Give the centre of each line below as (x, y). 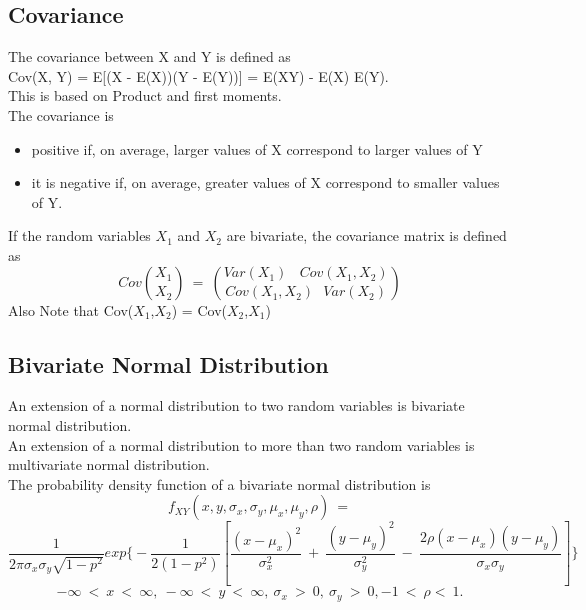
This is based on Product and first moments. (145, 95)
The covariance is (61, 114)
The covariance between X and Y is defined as (149, 56)
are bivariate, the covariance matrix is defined (366, 235)
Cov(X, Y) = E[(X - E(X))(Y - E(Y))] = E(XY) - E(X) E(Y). (198, 75)
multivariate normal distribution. (109, 464)
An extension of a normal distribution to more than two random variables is (241, 444)
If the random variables (79, 235)
